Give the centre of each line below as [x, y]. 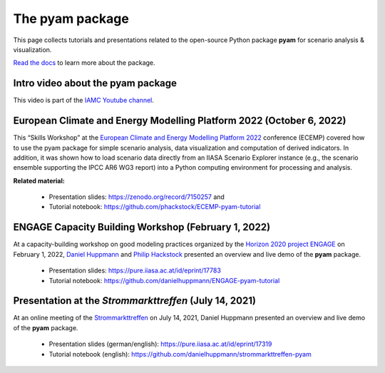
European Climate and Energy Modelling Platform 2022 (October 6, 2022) [180, 121]
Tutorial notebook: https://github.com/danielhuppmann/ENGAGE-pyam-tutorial [164, 280]
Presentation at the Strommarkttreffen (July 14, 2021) [135, 301]
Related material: [39, 180]
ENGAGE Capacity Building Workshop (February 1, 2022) [142, 227]
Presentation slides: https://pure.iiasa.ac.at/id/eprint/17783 [135, 270]
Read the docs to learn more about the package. [84, 63]
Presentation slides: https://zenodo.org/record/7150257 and [137, 197]
